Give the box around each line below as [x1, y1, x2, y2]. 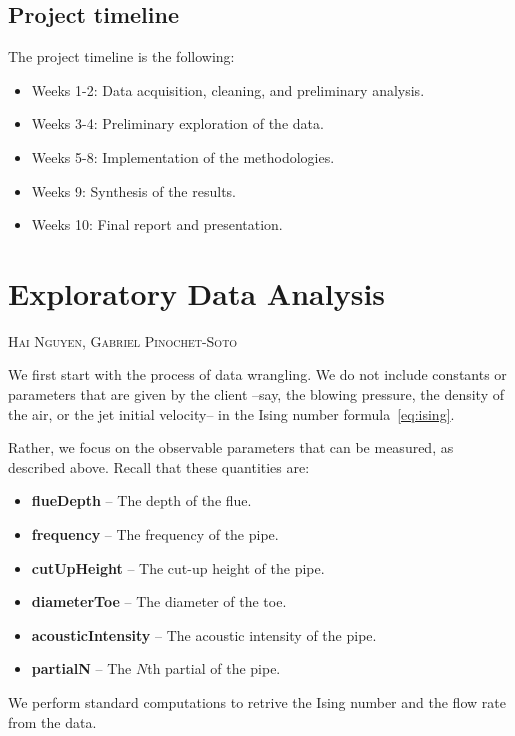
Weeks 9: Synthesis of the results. [31, 180, 236, 201]
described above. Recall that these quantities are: [8, 456, 310, 477]
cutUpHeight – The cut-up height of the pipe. [31, 557, 325, 578]
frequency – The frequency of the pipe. [31, 524, 279, 545]
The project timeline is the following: [8, 46, 235, 67]
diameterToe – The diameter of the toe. [31, 591, 287, 612]
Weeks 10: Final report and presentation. [31, 214, 283, 235]
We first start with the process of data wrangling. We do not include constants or [8, 364, 507, 385]
